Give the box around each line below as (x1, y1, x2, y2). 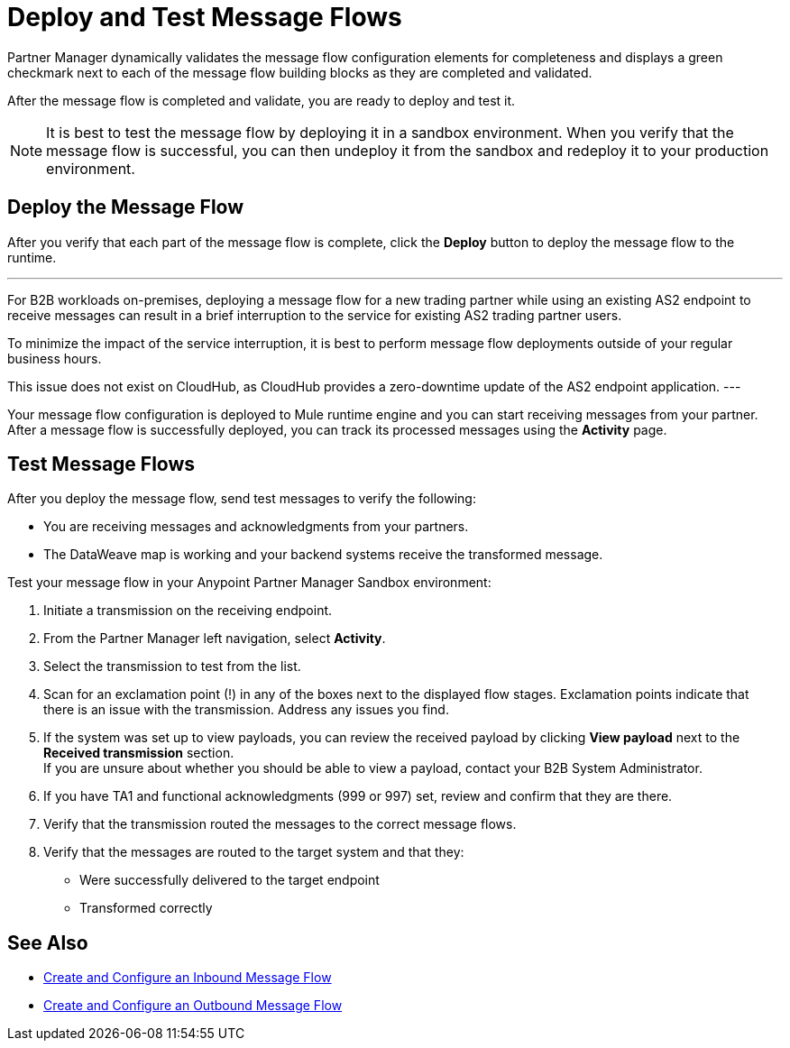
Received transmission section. (43, 745, 234, 761)
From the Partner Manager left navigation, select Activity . (43, 630, 386, 647)
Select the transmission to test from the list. (43, 658, 301, 675)
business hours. (7, 350, 102, 366)
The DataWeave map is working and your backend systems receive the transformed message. (43, 547, 603, 563)
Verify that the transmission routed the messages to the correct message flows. (43, 816, 517, 832)
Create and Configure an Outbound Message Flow (43, 997, 343, 1014)
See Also (7, 931, 88, 954)
